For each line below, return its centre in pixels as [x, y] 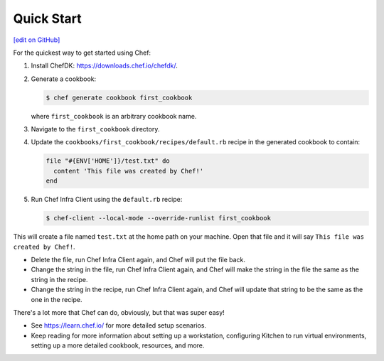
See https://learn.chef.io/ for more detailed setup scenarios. [118, 325]
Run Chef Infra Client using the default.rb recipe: [107, 200]
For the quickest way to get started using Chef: [82, 53]
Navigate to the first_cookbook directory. [95, 129]
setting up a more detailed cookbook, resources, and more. [118, 345]
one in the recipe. [57, 299]
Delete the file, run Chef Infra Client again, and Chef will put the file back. [138, 259]
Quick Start [47, 18]
